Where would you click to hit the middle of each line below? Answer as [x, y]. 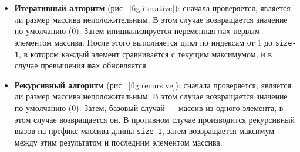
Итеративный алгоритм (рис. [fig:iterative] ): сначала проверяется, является [152, 8]
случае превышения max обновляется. [81, 65]
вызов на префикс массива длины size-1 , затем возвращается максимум [144, 131]
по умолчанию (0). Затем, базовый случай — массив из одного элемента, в [149, 108]
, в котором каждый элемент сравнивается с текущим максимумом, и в [145, 53]
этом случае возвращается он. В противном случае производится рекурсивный [155, 119]
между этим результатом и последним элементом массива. [118, 142]
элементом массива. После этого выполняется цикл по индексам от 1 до [144, 42]
